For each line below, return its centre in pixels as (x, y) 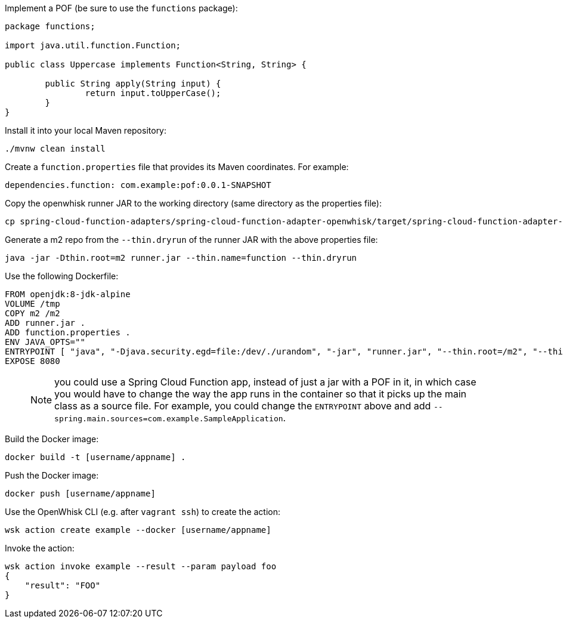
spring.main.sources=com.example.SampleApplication (169, 419)
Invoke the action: (40, 548)
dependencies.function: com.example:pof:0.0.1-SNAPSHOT (138, 185)
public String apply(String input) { (133, 84)
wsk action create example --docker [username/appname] (138, 530)
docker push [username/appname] (80, 494)
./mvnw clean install (55, 149)
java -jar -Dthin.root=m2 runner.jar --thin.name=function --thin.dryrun (181, 258)
